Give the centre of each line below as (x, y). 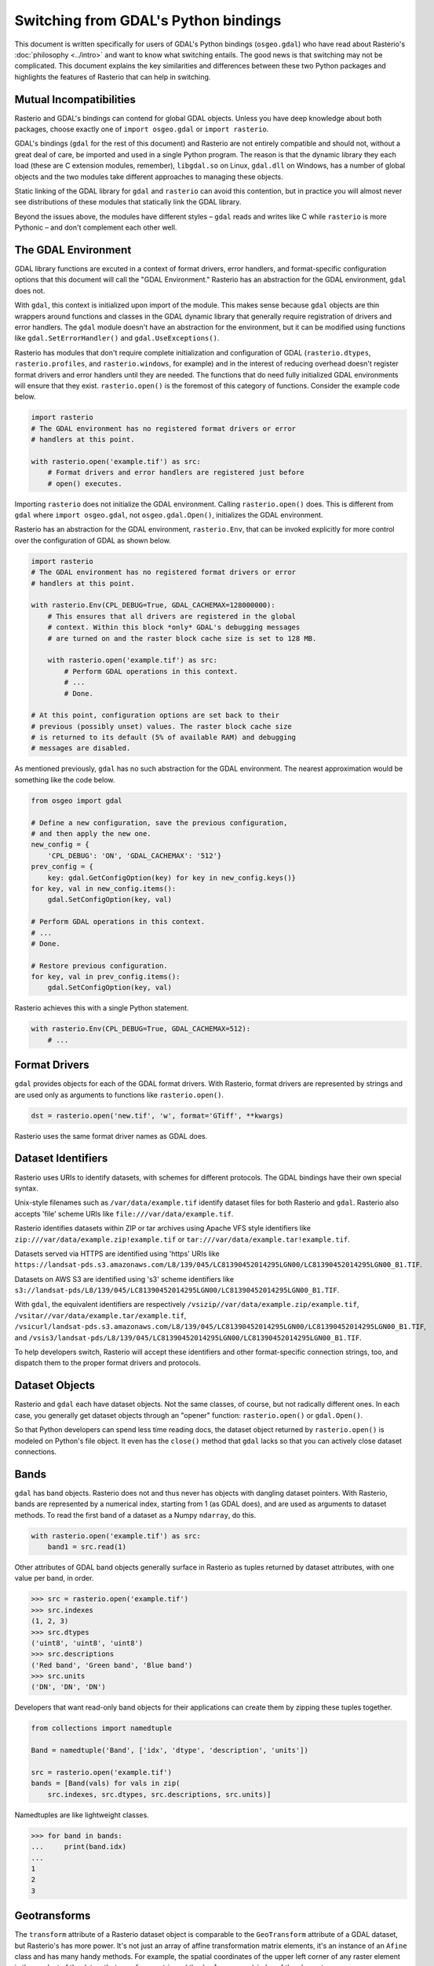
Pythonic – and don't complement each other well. (96, 227)
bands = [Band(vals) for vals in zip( (106, 1784)
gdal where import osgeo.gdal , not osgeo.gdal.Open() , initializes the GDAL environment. (169, 515)
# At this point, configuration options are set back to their (155, 715)
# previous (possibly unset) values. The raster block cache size (161, 726)
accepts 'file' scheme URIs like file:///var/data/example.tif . (124, 1213)
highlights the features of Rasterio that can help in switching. (113, 77)
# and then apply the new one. (91, 833)
